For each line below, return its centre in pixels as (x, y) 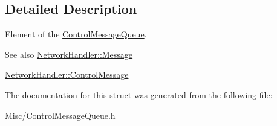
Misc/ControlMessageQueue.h (60, 115)
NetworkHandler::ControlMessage (67, 74)
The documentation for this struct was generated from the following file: (139, 94)
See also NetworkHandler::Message (69, 54)
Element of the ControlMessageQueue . (76, 34)
